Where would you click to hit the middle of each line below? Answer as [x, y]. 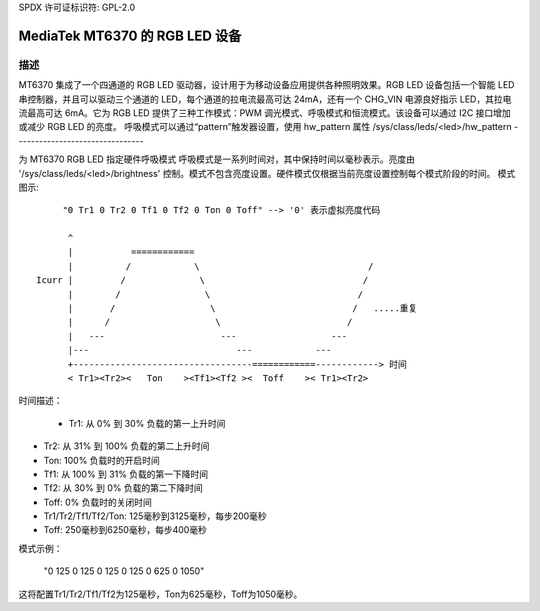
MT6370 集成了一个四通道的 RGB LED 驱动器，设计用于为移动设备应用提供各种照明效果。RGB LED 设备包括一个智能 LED [266, 85]
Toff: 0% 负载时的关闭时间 [97, 502]
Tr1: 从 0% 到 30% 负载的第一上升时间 [147, 423]
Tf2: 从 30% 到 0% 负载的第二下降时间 [123, 488]
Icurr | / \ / [202, 280]
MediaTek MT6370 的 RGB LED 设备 [130, 35]
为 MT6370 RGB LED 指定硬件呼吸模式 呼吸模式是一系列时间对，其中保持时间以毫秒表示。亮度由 [216, 159]
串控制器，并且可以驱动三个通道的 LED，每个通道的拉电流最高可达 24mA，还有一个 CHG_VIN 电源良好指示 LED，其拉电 [265, 99]
